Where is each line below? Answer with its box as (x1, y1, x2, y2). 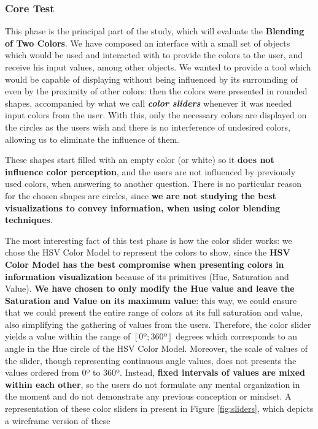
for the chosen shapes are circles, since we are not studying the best (5, 189, 276, 202)
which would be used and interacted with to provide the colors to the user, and (5, 48, 303, 61)
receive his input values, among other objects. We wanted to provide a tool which (5, 61, 311, 73)
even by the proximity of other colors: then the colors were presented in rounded (5, 85, 308, 97)
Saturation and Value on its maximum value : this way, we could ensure (5, 294, 297, 306)
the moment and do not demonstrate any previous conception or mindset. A (5, 390, 292, 403)
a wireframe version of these (5, 414, 111, 427)
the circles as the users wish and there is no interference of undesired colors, (5, 120, 290, 133)
